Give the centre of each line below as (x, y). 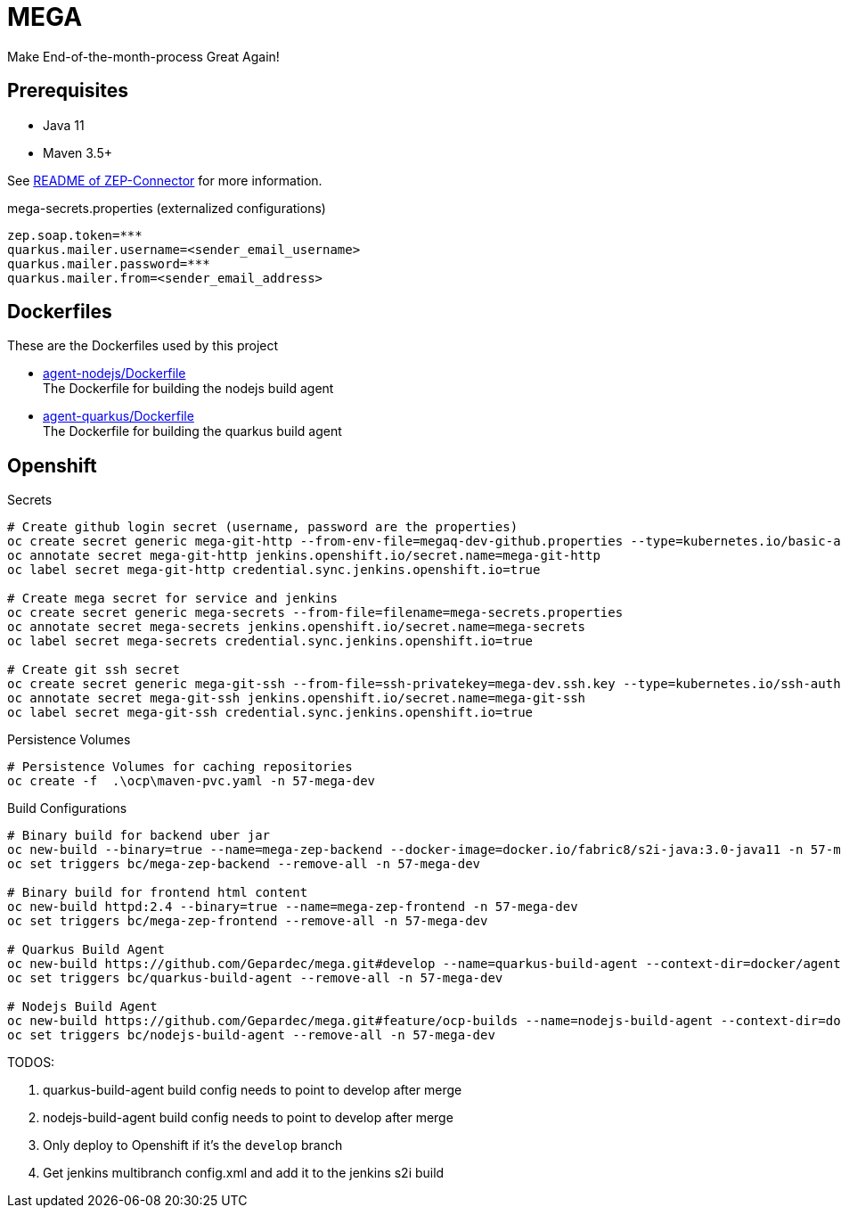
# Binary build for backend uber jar (139, 836)
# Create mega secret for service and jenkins (172, 599)
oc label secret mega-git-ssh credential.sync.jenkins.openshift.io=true (270, 713)
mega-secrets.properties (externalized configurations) (167, 208)
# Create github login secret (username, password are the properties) (263, 527)
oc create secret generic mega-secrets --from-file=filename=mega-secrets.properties (315, 613)
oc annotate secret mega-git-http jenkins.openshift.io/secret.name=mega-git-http (304, 556)
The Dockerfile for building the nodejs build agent (188, 389)
